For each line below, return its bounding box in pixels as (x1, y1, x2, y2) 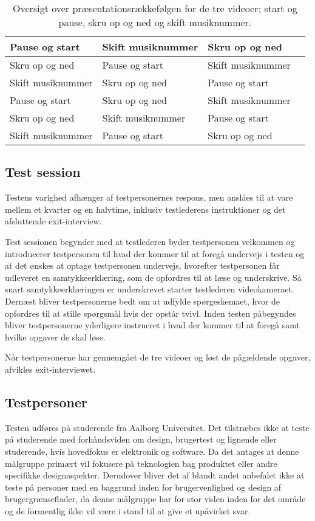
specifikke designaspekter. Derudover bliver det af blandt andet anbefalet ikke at (5, 469, 305, 481)
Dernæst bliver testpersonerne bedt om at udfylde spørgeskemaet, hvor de (5, 294, 280, 307)
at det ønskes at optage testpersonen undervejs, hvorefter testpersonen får (5, 259, 280, 272)
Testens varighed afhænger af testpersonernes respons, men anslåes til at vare (5, 191, 293, 204)
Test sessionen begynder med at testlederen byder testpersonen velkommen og (5, 235, 295, 247)
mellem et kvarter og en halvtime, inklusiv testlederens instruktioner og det (5, 202, 286, 215)
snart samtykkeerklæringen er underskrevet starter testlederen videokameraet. (5, 283, 294, 295)
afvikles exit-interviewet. (5, 362, 96, 375)
